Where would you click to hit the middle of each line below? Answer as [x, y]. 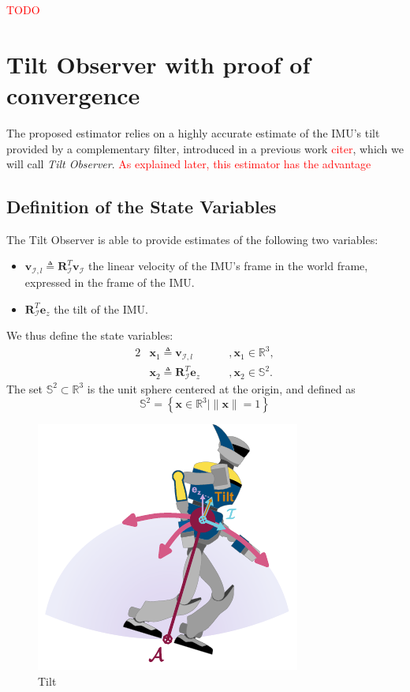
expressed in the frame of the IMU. [110, 282]
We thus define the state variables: [90, 335]
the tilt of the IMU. [101, 308]
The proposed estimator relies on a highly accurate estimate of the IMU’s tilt [193, 132]
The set [24, 388]
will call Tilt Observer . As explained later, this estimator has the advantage [189, 164]
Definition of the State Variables [142, 207]
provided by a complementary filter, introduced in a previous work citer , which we [205, 148]
